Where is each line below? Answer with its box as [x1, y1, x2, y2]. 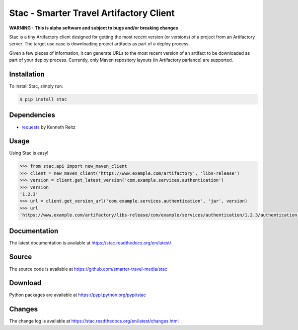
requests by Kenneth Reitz [21, 124, 75, 130]
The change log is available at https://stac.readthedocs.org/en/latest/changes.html [9, 318, 179, 324]
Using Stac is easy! [9, 150, 49, 156]
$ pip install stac [19, 97, 67, 102]
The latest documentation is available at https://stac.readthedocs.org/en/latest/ [9, 239, 171, 246]
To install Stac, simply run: [9, 83, 63, 89]
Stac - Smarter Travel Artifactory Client [9, 7, 175, 18]
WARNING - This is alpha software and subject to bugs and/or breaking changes [9, 25, 178, 31]
